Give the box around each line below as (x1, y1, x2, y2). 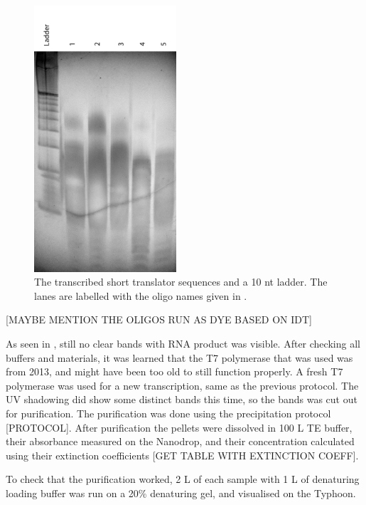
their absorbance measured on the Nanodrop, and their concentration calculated (6, 434, 355, 449)
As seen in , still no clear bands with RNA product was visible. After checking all (6, 336, 360, 351)
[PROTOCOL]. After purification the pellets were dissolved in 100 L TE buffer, (6, 420, 352, 434)
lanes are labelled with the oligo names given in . (34, 288, 247, 303)
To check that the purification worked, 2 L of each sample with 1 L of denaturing (6, 472, 360, 486)
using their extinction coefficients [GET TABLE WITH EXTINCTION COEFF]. (6, 447, 359, 462)
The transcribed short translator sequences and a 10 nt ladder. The (34, 274, 328, 289)
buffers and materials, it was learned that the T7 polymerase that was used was (6, 350, 353, 365)
